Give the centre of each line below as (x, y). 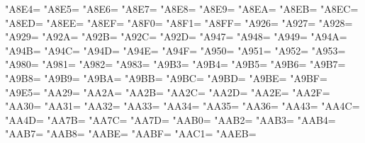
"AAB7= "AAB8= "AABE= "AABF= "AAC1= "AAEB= (131, 133)
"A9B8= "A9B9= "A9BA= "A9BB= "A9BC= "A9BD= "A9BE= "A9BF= (166, 78)
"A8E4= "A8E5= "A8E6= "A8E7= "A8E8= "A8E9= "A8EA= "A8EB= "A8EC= (182, 8)
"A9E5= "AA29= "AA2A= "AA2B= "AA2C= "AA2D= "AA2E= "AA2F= (168, 92)
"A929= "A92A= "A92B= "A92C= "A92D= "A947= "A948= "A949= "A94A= (176, 36)
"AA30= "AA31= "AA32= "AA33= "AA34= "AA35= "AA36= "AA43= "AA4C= (182, 106)
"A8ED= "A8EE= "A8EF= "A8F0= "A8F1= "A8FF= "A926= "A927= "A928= (179, 22)
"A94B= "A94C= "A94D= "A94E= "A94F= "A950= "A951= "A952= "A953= (175, 50)
